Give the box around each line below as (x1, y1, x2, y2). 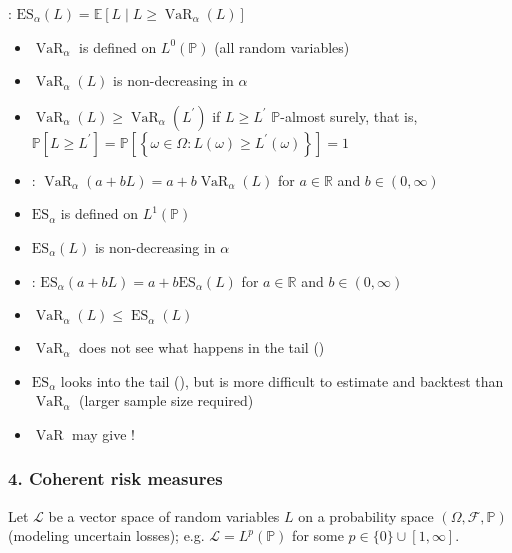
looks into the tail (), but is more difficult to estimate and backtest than (60, 370, 504, 391)
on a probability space (298, 505, 434, 526)
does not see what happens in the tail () (79, 337, 325, 358)
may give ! (72, 423, 136, 444)
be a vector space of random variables (48, 505, 280, 526)
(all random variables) (214, 36, 350, 57)
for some (292, 525, 344, 546)
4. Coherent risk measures (8, 466, 223, 491)
